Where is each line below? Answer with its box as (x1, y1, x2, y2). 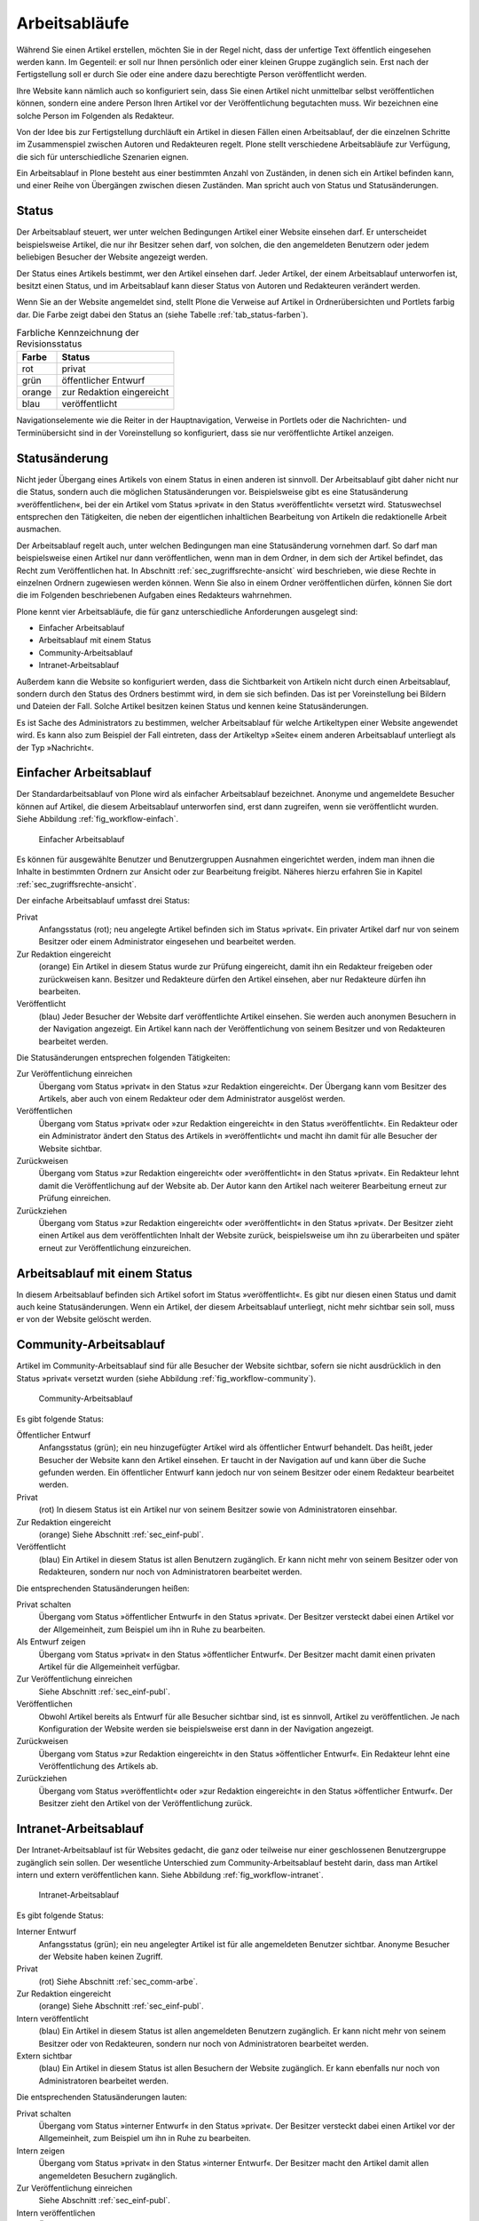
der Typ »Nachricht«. (16, 742, 95, 752)
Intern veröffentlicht (16, 2013, 89, 2024)
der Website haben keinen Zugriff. (38, 1951, 163, 1962)
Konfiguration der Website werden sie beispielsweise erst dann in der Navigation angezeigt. (38, 1723, 374, 1734)
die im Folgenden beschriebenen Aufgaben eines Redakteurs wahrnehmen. (16, 590, 293, 601)
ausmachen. (16, 524, 62, 535)
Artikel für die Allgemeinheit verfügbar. (38, 1661, 181, 1672)
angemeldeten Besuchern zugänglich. (38, 2170, 177, 2181)
